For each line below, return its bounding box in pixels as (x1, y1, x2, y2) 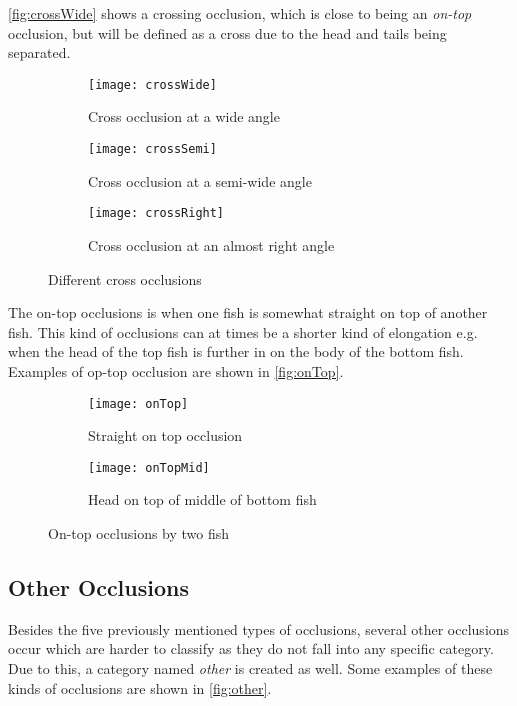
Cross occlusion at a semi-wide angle (88, 170, 312, 191)
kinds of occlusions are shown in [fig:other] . (8, 677, 272, 698)
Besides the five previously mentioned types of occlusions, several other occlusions (8, 618, 510, 639)
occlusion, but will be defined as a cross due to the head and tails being (8, 22, 447, 43)
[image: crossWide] (88, 77, 217, 92)
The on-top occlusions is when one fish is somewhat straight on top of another (8, 302, 488, 323)
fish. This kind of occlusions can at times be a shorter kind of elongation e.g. (8, 321, 478, 342)
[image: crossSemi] (88, 142, 217, 157)
